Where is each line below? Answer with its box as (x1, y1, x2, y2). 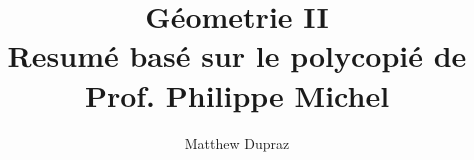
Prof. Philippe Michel (84, 74, 390, 115)
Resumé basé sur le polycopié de (7, 35, 467, 76)
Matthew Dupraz (184, 132, 290, 153)
